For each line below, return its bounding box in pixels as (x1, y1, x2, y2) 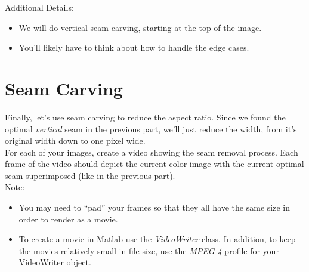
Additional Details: (5, 1, 74, 13)
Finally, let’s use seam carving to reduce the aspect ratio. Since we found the (5, 110, 286, 123)
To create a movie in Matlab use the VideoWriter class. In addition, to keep (18, 233, 296, 245)
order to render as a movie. (18, 212, 118, 225)
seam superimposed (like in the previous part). (5, 169, 175, 181)
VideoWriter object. (18, 256, 91, 268)
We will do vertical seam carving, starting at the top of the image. (18, 21, 262, 33)
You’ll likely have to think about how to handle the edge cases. (18, 41, 249, 54)
